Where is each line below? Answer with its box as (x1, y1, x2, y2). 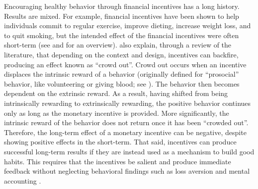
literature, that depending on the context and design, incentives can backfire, (4, 49, 239, 59)
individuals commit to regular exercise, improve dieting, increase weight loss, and (4, 20, 251, 31)
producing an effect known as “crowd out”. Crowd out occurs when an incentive (4, 59, 247, 69)
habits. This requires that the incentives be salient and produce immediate (4, 156, 231, 166)
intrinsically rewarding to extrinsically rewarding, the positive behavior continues (4, 97, 251, 108)
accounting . (4, 175, 41, 186)
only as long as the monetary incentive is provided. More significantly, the (4, 107, 229, 118)
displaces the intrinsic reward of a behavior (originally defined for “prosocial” (4, 69, 239, 79)
